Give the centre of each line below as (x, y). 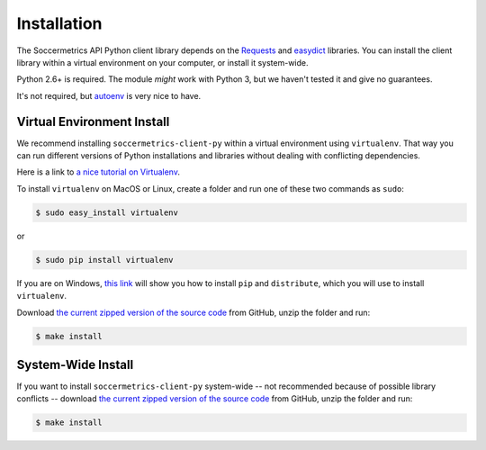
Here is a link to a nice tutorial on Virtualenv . (98, 172)
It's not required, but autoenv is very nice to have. (109, 95)
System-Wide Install (75, 364)
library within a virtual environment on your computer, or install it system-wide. (163, 62)
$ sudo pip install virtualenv (105, 260)
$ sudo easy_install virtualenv (107, 212)
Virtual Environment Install (93, 121)
